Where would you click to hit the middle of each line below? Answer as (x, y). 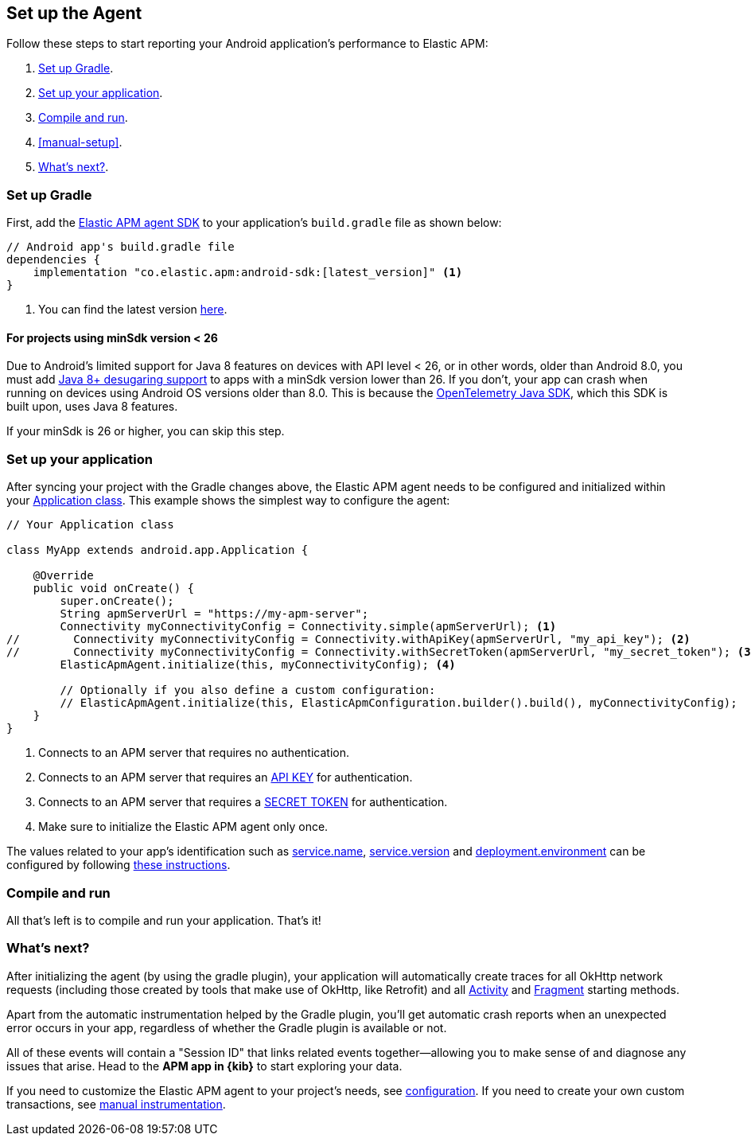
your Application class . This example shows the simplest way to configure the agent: (228, 501)
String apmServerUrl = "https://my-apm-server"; (214, 614)
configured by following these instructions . (119, 865)
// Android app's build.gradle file (121, 247)
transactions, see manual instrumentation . (116, 1104)
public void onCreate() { (114, 589)
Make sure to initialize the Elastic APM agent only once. (183, 827)
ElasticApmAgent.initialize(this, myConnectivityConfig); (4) (258, 665)
